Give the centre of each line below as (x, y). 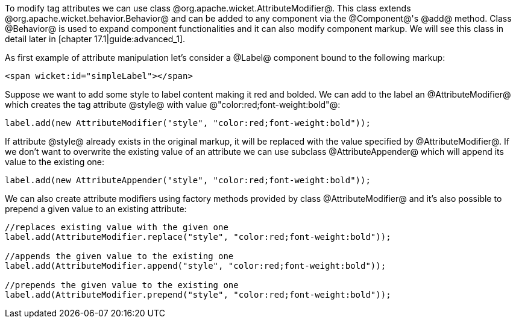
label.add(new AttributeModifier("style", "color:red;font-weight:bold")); (188, 123)
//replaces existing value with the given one (117, 227)
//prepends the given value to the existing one (122, 285)
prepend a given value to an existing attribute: (96, 209)
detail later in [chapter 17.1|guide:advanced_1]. (95, 39)
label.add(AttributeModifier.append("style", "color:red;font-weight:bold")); (196, 266)
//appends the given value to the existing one (119, 256)
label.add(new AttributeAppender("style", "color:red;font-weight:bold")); (188, 180)
